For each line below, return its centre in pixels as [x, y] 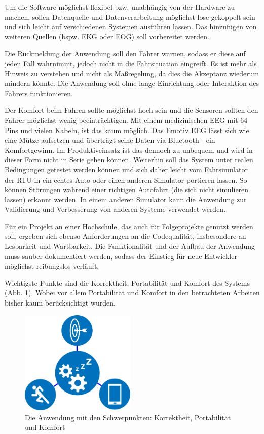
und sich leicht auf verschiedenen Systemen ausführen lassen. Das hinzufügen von [131, 27]
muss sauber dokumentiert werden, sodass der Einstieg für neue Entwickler [121, 256]
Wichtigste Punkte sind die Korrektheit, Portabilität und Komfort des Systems [127, 283]
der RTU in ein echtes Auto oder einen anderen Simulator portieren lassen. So [126, 179]
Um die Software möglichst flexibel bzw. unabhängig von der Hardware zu [120, 7]
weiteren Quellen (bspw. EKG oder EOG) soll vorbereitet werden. [107, 36]
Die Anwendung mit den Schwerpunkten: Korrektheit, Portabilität [128, 417]
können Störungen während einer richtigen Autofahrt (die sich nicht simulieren [127, 189]
